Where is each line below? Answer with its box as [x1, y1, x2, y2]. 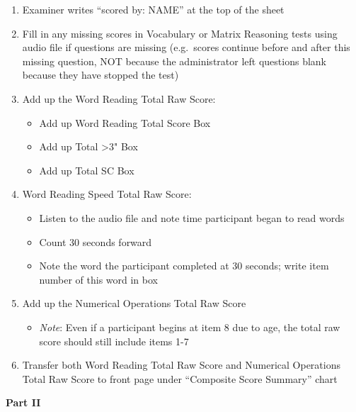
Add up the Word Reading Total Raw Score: [22, 91, 216, 106]
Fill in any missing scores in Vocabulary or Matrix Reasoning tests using [22, 26, 338, 40]
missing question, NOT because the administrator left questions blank [22, 53, 326, 68]
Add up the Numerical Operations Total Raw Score [22, 296, 246, 311]
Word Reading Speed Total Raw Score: [22, 186, 192, 201]
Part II [6, 395, 41, 410]
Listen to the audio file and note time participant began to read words [39, 210, 345, 225]
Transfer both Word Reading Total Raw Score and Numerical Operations [22, 357, 340, 372]
